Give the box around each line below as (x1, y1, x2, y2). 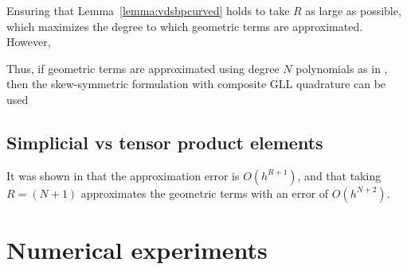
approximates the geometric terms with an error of (80, 184, 329, 201)
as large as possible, (305, 2, 401, 18)
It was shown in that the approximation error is (6, 167, 240, 183)
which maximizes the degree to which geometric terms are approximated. (6, 17, 363, 34)
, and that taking (297, 167, 382, 183)
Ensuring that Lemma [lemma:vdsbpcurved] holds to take (6, 2, 290, 18)
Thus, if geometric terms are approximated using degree (6, 60, 280, 76)
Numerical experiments (6, 233, 268, 265)
